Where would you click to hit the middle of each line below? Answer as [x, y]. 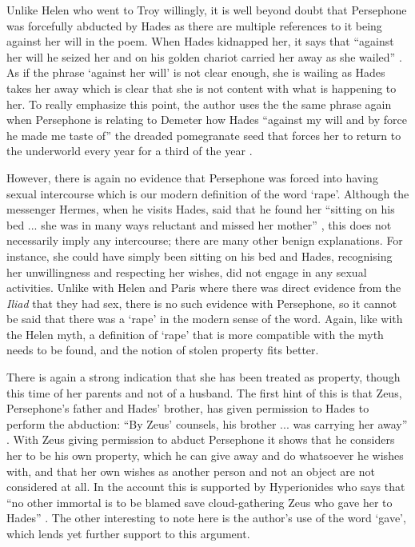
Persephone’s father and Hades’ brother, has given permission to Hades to [188, 408]
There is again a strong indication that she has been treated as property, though [204, 377]
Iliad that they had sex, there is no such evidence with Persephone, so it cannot [202, 303]
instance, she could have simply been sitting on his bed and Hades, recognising [200, 256]
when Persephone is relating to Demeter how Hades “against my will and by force [207, 120]
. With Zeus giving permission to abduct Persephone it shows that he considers [201, 439]
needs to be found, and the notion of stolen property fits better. [163, 350]
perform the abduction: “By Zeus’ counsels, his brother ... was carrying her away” [207, 423]
